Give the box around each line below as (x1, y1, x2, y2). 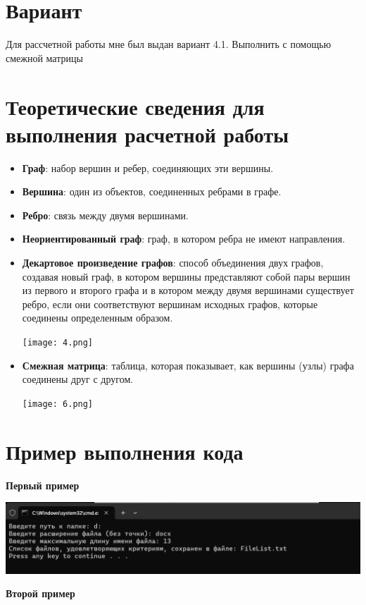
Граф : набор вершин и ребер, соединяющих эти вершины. (22, 160, 274, 175)
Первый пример (6, 477, 80, 492)
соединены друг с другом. (22, 372, 134, 386)
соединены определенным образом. (22, 310, 173, 325)
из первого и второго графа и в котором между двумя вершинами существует (22, 283, 354, 298)
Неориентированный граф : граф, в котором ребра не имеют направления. (22, 231, 346, 246)
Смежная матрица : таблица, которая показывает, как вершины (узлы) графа (22, 357, 354, 372)
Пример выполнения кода (6, 436, 244, 465)
